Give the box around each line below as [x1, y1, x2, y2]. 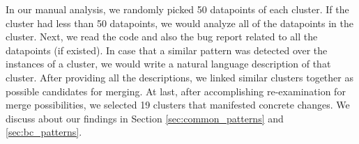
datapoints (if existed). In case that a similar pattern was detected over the [6, 42, 328, 57]
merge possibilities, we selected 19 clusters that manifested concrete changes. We [6, 97, 350, 112]
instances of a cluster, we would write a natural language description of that [6, 56, 331, 71]
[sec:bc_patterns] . [6, 125, 82, 139]
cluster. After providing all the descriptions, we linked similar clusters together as [6, 70, 353, 84]
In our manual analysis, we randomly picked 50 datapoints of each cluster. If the [6, 2, 349, 16]
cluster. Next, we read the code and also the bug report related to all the [6, 29, 318, 44]
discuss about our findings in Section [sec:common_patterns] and [6, 111, 284, 125]
